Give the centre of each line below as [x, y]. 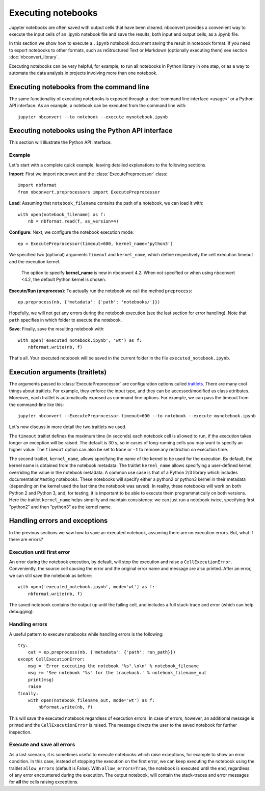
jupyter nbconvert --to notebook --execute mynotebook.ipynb [93, 117]
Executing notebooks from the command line [79, 87]
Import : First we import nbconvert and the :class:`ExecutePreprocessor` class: [88, 174]
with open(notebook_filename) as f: [62, 214]
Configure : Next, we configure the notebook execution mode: [72, 232]
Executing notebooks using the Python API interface [91, 131]
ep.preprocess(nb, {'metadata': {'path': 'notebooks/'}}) [89, 302]
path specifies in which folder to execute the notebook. [66, 320]
